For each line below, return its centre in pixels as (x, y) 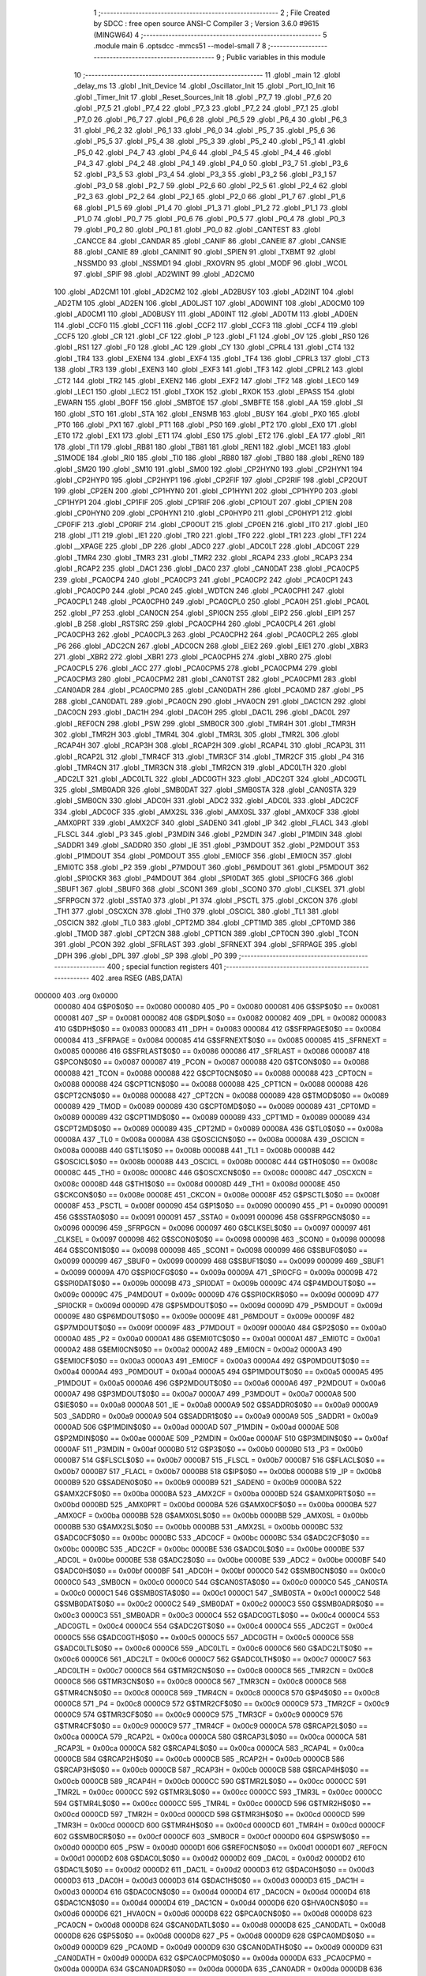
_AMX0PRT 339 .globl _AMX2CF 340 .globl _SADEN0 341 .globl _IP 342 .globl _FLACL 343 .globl (211, 823)
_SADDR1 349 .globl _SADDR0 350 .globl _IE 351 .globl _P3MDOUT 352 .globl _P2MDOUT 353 (207, 845)
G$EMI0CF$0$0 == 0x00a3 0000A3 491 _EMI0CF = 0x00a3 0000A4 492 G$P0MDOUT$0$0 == (212, 1360)
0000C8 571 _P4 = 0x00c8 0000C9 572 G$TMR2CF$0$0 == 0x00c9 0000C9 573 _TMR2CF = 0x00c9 (222, 1703)
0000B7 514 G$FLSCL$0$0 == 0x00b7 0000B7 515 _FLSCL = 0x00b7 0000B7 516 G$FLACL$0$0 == (220, 1460)
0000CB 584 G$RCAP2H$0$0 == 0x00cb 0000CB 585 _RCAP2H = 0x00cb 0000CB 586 (199, 1759)
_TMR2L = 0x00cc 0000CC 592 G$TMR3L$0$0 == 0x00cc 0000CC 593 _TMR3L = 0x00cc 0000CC (218, 1792)
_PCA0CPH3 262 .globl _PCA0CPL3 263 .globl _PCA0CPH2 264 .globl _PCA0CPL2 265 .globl (206, 635)
